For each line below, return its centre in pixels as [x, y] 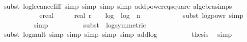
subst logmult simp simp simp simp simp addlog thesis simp [118, 34]
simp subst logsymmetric [90, 24]
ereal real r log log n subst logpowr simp [141, 15]
